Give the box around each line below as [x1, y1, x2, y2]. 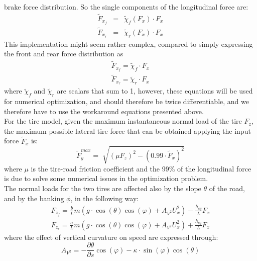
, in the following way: [70, 193, 139, 203]
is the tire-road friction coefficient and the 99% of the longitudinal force [31, 163, 251, 173]
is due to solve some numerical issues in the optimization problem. [4, 173, 208, 184]
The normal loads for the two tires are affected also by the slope [4, 183, 201, 193]
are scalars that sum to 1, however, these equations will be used [57, 85, 253, 96]
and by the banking [4, 193, 64, 203]
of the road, [209, 183, 245, 193]
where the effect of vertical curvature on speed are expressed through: [4, 231, 218, 242]
